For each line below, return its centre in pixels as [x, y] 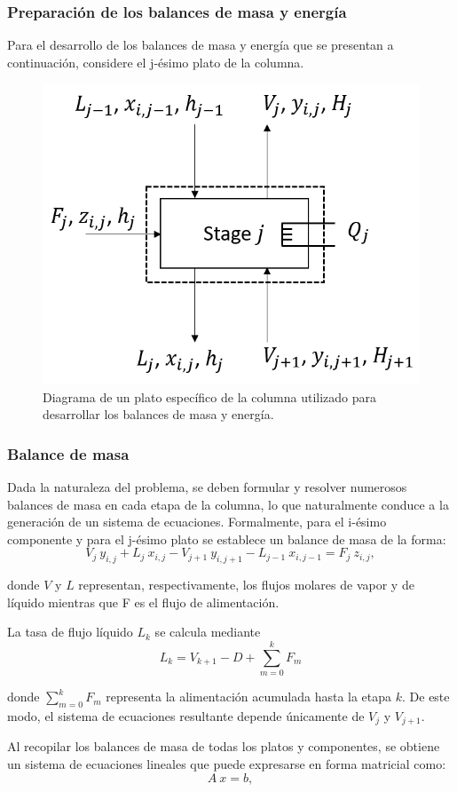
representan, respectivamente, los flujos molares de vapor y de [246, 585]
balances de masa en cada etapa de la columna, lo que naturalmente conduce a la [228, 504]
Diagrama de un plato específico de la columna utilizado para [210, 396]
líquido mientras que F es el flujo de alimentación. [143, 602]
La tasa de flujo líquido [70, 632]
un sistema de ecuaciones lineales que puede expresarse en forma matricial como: [227, 764]
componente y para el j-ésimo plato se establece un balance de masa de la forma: [227, 539]
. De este [426, 697]
